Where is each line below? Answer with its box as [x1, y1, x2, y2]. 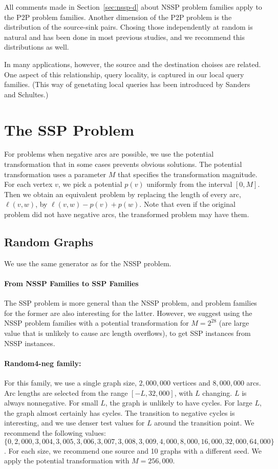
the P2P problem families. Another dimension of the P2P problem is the [4, 11, 232, 22]
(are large [219, 317, 249, 328]
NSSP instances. [4, 337, 55, 348]
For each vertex [4, 179, 53, 189]
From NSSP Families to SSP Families [4, 278, 139, 289]
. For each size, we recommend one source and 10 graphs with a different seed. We [4, 445, 262, 456]
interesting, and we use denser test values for [4, 417, 145, 428]
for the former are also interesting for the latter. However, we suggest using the [4, 307, 252, 318]
